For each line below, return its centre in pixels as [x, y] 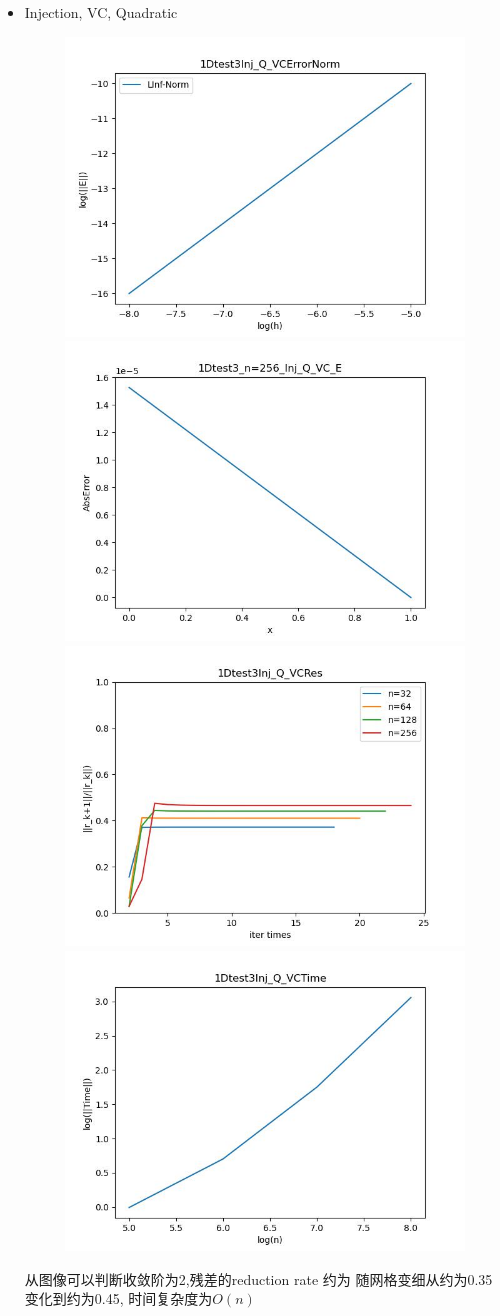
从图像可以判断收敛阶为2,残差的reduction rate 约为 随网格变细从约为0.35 [258, 1278]
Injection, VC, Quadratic [101, 12]
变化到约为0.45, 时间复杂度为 [118, 1298]
